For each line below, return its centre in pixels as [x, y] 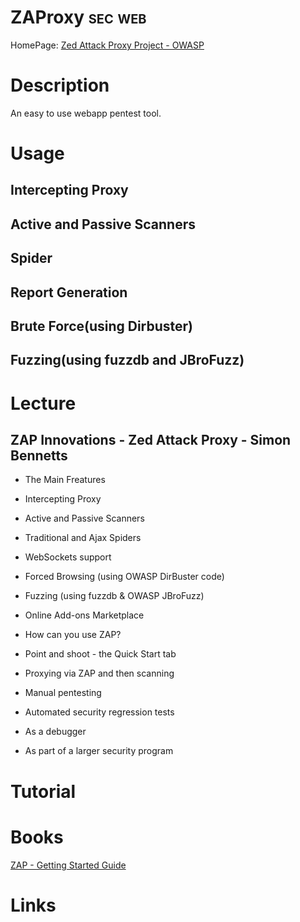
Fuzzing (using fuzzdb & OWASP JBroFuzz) [114, 596]
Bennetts [39, 455]
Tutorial [43, 791]
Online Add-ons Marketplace [84, 615]
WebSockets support [68, 557]
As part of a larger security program [99, 751]
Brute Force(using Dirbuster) [102, 326]
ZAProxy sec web [78, 17]
